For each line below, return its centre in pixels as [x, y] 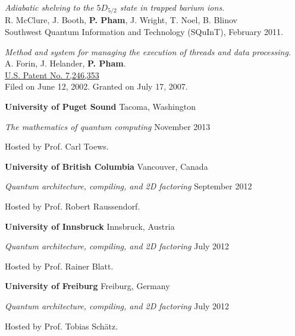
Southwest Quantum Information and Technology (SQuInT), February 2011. [144, 32]
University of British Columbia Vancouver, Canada [106, 166]
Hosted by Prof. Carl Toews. [57, 146]
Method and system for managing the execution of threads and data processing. [148, 51]
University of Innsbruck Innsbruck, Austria [90, 226]
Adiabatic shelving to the [49, 7]
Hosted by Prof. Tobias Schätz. [62, 326]
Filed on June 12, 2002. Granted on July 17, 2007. [96, 86]
